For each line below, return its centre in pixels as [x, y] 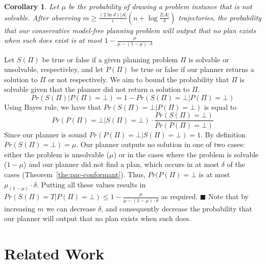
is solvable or [209, 59]
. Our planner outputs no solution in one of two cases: [161, 144]
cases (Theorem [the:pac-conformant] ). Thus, [75, 174]
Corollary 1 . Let [32, 6]
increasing [20, 208]
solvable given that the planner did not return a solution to [97, 89]
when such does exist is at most [53, 40]
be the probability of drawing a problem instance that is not [160, 6]
